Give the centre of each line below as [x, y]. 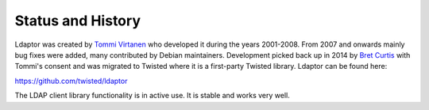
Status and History [77, 21]
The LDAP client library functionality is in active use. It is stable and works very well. [152, 96]
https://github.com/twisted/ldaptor [71, 81]
